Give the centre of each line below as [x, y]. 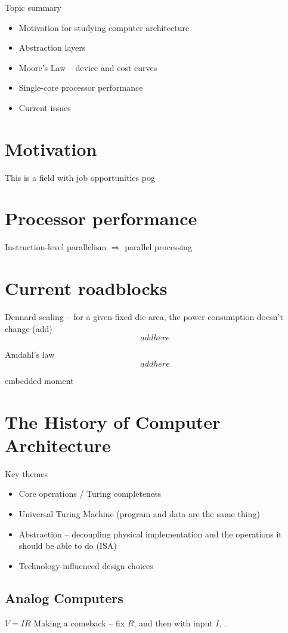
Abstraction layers [52, 47]
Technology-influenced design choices [86, 565]
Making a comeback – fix [79, 623]
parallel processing [158, 247]
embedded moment [39, 380]
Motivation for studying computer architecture [104, 27]
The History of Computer [113, 421]
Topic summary [33, 7]
